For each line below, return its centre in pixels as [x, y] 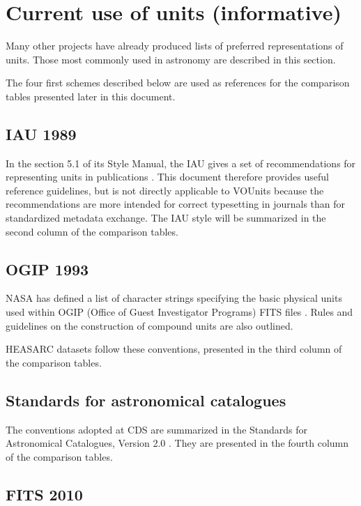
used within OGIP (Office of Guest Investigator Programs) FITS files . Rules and [179, 312]
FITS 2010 [44, 494]
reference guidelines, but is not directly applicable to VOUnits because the [165, 190]
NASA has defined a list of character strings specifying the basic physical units [174, 298]
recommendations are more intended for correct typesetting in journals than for [176, 204]
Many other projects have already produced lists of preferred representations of [175, 46]
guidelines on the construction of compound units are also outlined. [149, 325]
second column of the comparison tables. [92, 231]
